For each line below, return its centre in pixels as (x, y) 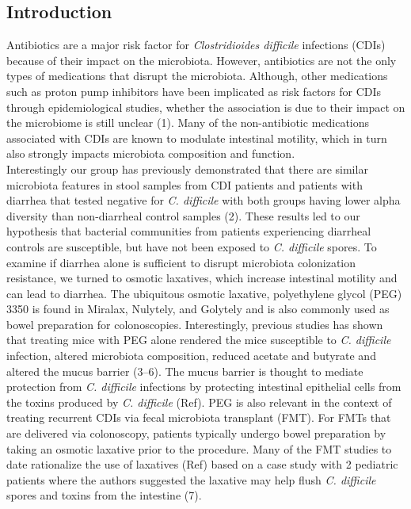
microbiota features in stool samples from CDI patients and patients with (185, 184)
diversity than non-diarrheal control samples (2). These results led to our (183, 215)
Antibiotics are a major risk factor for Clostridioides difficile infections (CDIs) (196, 45)
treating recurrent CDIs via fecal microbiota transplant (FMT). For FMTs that (199, 417)
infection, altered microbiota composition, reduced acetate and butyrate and (191, 356)
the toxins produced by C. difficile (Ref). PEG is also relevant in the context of (199, 402)
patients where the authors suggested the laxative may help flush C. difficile (191, 479)
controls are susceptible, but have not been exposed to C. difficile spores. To (192, 246)
